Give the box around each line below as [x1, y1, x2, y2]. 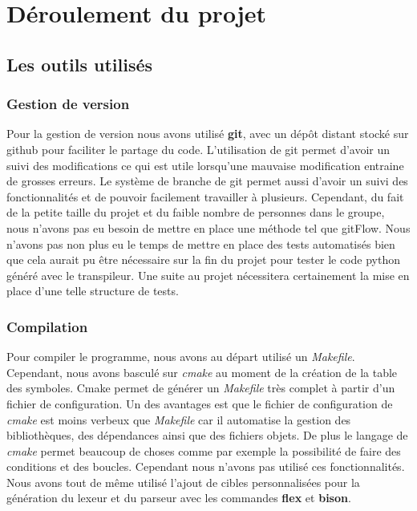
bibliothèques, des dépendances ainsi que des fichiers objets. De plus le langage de [6, 427, 408, 444]
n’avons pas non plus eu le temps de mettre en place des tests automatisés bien [6, 235, 395, 252]
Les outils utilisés [6, 51, 153, 76]
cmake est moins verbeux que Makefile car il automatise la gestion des [6, 411, 351, 428]
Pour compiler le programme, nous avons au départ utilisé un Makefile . [6, 348, 355, 365]
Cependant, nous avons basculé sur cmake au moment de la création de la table [6, 363, 398, 380]
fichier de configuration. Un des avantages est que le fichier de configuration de [6, 395, 393, 412]
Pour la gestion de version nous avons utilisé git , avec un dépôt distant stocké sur [6, 125, 409, 142]
